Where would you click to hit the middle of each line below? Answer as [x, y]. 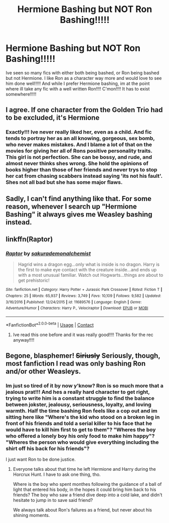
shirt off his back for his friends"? [48, 448]
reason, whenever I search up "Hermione [71, 206]
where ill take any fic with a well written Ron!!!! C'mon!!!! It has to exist [78, 88]
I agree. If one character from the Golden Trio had [84, 110]
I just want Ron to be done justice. [41, 459]
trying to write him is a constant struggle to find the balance [80, 398]
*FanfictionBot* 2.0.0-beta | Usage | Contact [50, 324]
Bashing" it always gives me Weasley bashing [79, 214]
